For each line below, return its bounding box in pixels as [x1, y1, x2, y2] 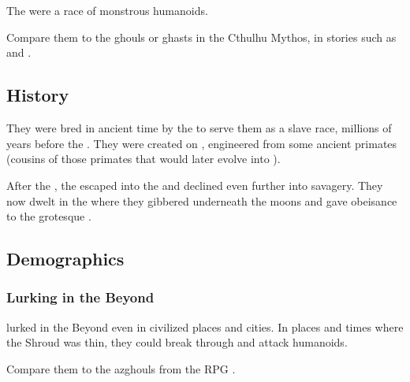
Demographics [6, 247, 125, 271]
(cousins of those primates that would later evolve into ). [6, 150, 281, 167]
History [6, 83, 69, 107]
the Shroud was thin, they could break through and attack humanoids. [6, 334, 348, 350]
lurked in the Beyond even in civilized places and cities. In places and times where [6, 318, 404, 335]
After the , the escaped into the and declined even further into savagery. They [6, 176, 383, 193]
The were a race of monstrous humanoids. [6, 2, 208, 19]
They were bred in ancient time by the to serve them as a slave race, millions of [6, 120, 392, 136]
